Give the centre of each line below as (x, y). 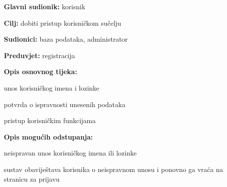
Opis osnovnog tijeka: (41, 71)
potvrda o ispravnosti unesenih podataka (65, 104)
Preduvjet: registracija (40, 55)
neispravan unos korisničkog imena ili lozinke (70, 153)
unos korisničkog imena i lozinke (52, 87)
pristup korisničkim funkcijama (50, 120)
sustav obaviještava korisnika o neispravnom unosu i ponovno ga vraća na (113, 169)
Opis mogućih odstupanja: (49, 136)
